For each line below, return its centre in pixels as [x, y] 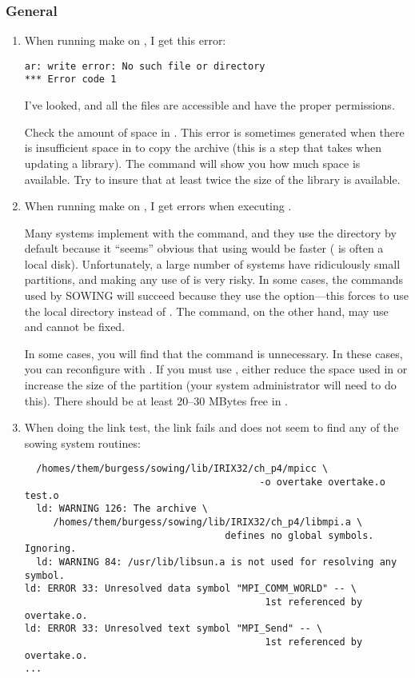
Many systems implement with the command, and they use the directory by [210, 232]
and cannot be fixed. [75, 327]
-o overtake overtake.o [322, 483]
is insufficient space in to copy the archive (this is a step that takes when [203, 148]
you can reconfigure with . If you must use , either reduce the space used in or [216, 369]
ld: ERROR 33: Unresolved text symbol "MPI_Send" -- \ [174, 629]
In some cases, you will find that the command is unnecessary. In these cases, [213, 353]
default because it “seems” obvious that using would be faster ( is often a [204, 248]
